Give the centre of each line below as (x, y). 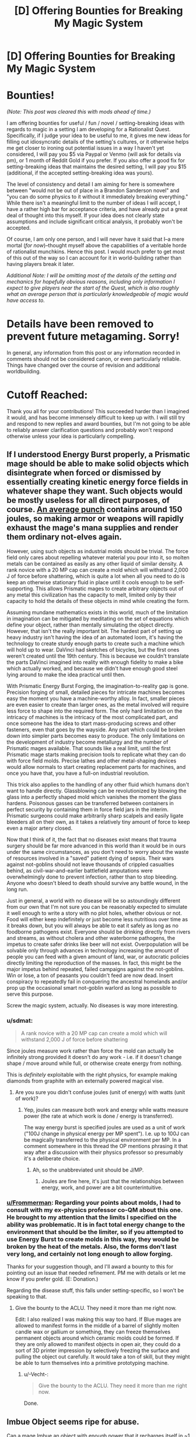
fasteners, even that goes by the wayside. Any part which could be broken (96, 729)
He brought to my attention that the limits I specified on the (92, 1217)
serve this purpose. (30, 994)
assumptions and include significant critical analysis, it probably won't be (94, 222)
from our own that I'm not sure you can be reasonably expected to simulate (97, 907)
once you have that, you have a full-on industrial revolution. (78, 773)
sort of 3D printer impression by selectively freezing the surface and (97, 1351)
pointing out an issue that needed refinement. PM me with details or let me (96, 1273)
